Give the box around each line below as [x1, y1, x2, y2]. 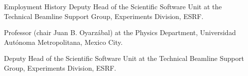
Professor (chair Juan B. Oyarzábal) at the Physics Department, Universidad [4, 27, 236, 38]
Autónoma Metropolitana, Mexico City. [4, 37, 123, 47]
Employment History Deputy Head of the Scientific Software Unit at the [4, 1, 222, 11]
